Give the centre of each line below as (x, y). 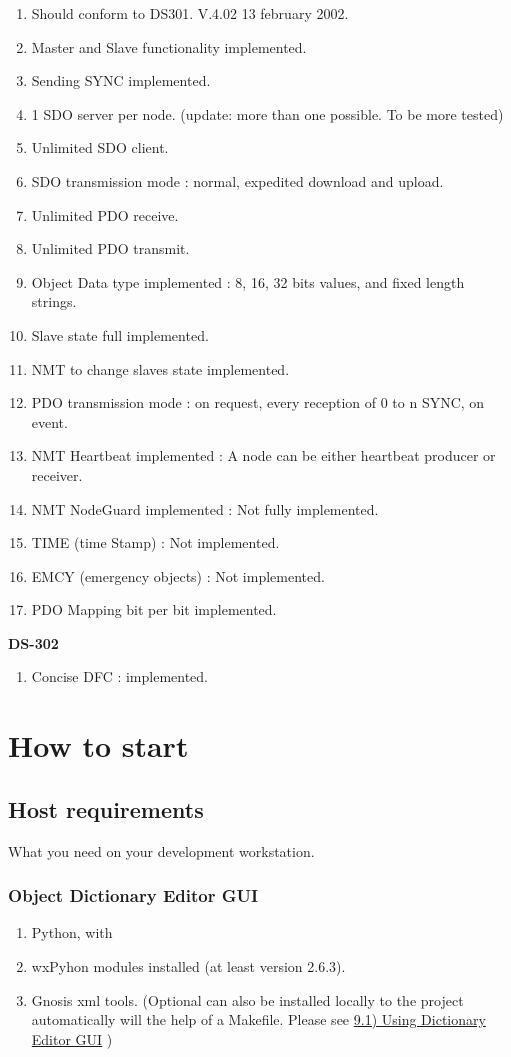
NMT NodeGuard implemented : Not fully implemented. (205, 508)
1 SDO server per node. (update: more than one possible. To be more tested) (267, 113)
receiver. (57, 474)
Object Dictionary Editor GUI (133, 895)
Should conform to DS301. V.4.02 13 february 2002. (190, 13)
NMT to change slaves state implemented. (160, 368)
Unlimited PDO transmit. (110, 248)
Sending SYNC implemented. (121, 80)
